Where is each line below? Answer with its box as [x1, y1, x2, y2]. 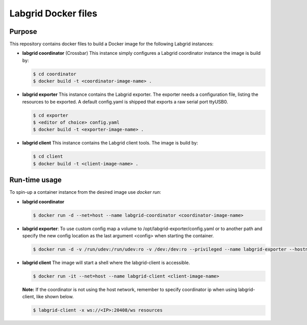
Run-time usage [9, 176, 62, 185]
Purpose [9, 27, 37, 36]
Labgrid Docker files [9, 8, 97, 19]
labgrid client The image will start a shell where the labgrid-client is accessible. [22, 259, 190, 266]
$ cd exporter [33, 112, 69, 118]
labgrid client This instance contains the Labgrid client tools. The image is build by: [22, 140, 198, 146]
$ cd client [33, 154, 63, 159]
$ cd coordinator [33, 71, 77, 77]
